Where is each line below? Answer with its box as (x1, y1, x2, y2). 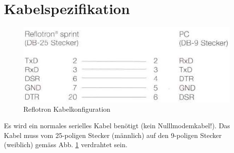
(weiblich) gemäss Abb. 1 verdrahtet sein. (4, 139, 127, 150)
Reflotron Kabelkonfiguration (23, 104, 110, 114)
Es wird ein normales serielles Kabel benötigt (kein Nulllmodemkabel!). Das (4, 120, 230, 131)
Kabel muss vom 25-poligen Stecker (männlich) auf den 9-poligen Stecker (4, 130, 222, 140)
